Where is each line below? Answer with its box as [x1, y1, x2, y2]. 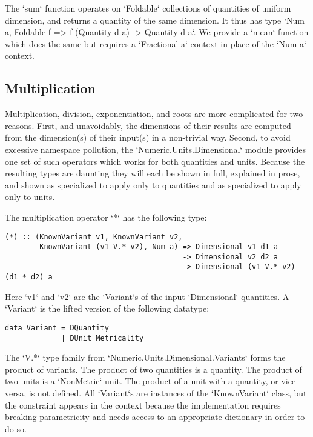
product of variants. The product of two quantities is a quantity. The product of [5, 362, 302, 375]
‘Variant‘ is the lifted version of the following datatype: [5, 302, 209, 315]
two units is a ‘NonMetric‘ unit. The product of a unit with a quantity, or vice [5, 375, 296, 387]
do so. [5, 422, 27, 435]
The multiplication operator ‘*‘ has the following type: [5, 210, 207, 223]
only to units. [5, 190, 55, 203]
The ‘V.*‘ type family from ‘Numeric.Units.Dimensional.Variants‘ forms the [5, 351, 286, 364]
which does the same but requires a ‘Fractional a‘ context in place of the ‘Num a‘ [5, 37, 306, 50]
